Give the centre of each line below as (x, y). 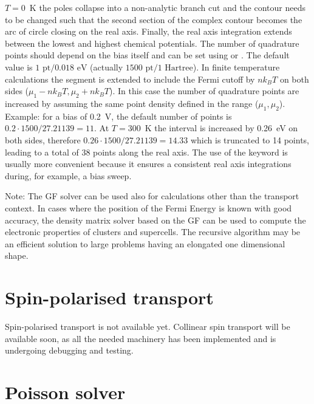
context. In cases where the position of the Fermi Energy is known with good (148, 207)
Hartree (179, 68)
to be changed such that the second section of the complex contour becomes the (154, 19)
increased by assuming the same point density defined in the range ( (132, 103)
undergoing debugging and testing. (69, 350)
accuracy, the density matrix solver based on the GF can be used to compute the (155, 220)
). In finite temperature (236, 67)
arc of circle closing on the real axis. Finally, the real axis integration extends (148, 31)
